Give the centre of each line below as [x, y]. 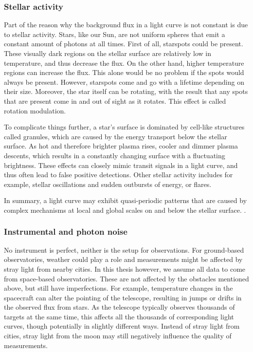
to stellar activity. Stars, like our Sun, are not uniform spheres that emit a [115, 34]
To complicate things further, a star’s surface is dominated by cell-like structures [124, 127]
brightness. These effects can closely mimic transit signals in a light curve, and [121, 165]
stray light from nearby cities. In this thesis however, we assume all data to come [125, 269]
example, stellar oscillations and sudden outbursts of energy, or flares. [108, 184]
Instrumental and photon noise [66, 232]
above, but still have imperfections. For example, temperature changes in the [118, 288]
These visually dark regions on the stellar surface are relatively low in [108, 53]
